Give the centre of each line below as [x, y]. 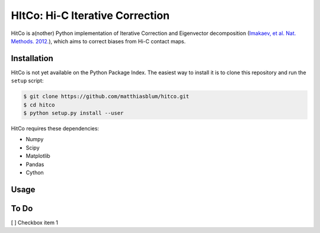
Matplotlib [38, 156]
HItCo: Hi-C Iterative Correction [90, 15]
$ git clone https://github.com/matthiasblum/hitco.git [106, 97]
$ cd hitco [39, 105]
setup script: [27, 81]
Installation [32, 58]
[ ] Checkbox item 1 [35, 222]
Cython [35, 173]
